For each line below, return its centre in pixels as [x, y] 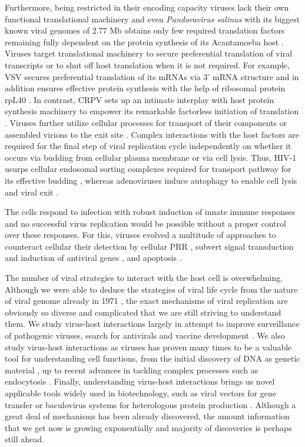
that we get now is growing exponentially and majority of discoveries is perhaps [148, 427]
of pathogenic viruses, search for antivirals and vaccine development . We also [145, 335]
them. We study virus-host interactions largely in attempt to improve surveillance [152, 324]
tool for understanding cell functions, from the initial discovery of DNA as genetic [152, 358]
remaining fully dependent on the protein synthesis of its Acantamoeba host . [144, 42]
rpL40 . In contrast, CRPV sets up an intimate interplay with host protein [140, 99]
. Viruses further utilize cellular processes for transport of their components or [146, 122]
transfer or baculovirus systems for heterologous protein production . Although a [150, 404]
